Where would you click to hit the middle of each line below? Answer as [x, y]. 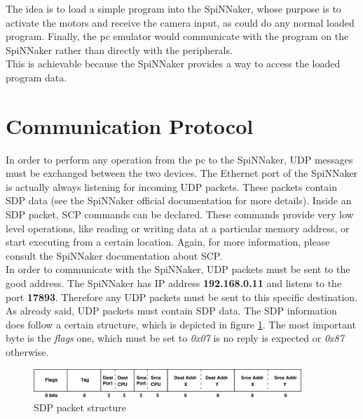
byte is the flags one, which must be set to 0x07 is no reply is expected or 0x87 [175, 338]
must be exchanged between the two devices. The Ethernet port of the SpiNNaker [182, 173]
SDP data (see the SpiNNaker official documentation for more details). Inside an [179, 200]
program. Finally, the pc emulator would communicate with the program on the [177, 36]
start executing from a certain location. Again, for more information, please [168, 242]
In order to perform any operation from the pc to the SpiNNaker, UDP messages [179, 159]
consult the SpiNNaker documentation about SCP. [114, 255]
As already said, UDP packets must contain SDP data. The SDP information [171, 311]
